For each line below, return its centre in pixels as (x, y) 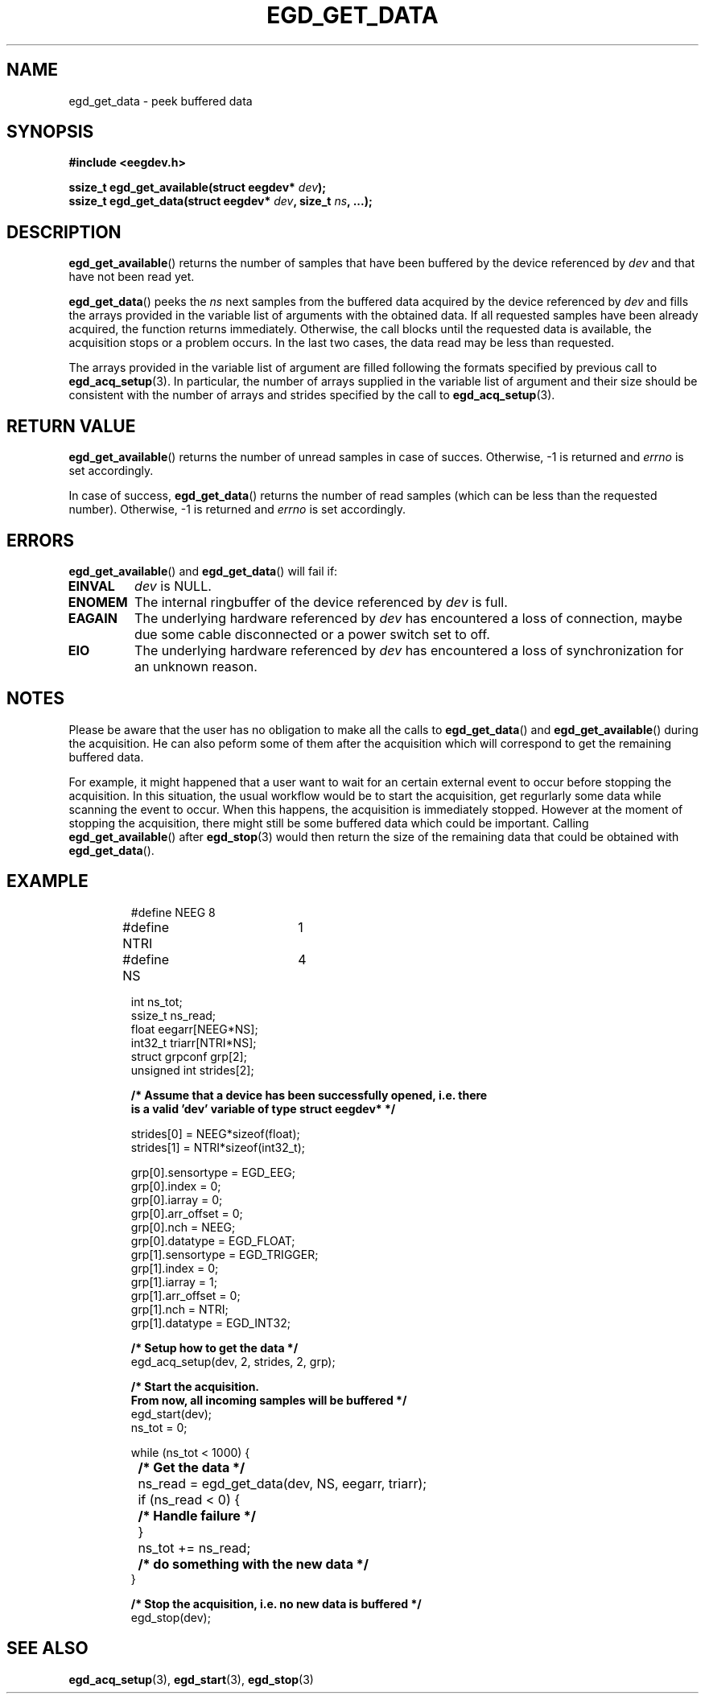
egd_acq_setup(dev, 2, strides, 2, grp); (233, 1361)
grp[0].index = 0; (176, 1186)
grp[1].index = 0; (175, 1268)
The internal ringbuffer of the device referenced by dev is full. (321, 602)
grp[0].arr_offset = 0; (187, 1213)
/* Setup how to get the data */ (214, 1347)
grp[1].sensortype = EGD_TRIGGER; (225, 1254)
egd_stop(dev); (171, 1617)
